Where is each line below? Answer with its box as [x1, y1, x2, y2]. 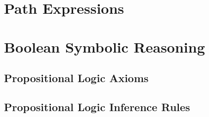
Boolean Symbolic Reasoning [4, 36, 205, 57]
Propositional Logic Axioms [4, 70, 149, 86]
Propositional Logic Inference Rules [4, 99, 190, 114]
